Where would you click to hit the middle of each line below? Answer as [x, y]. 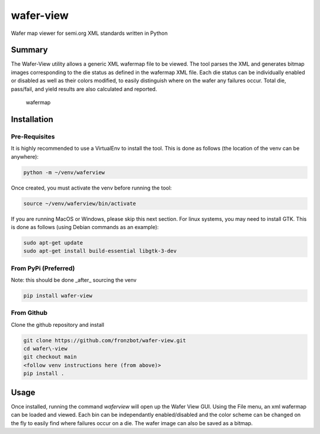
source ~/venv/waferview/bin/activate [80, 203]
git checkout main [50, 357]
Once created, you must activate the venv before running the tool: [91, 188]
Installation [32, 119]
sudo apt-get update [53, 242]
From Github [29, 313]
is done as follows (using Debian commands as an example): [85, 227]
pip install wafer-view [58, 295]
